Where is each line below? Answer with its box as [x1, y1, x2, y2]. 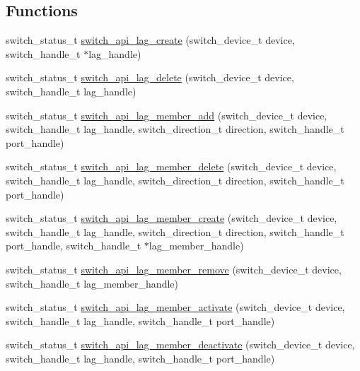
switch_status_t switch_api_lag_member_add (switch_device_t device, [6, 107, 327, 122]
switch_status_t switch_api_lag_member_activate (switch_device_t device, [6, 300, 345, 314]
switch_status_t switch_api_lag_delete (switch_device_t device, [6, 70, 294, 85]
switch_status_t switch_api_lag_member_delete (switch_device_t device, [6, 159, 337, 174]
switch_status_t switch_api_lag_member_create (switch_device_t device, [6, 211, 337, 225]
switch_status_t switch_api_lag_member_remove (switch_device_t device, [6, 261, 342, 276]
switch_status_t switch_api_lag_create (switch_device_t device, [6, 33, 295, 47]
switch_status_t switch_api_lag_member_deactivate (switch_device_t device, [6, 337, 355, 352]
